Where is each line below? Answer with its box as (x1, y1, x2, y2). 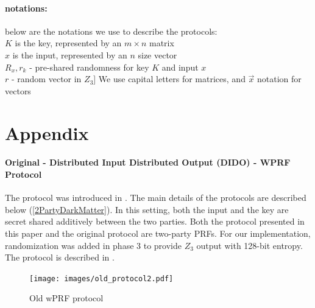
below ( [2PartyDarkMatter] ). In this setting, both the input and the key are (5, 203, 289, 215)
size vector (138, 48, 177, 61)
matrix (149, 37, 174, 49)
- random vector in (11, 72, 82, 85)
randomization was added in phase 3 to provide (5, 239, 182, 251)
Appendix (5, 120, 89, 145)
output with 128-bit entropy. (196, 239, 303, 251)
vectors (5, 84, 31, 97)
